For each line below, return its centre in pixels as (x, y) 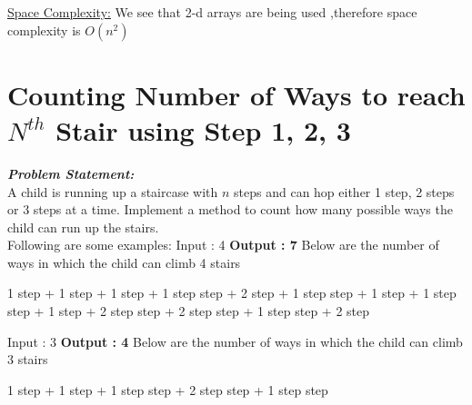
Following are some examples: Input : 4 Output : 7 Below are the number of (223, 245)
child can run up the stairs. (83, 227)
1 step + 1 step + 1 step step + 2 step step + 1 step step (168, 389)
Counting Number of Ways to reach (236, 94)
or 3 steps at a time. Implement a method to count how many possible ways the (230, 209)
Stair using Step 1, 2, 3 (203, 129)
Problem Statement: (71, 173)
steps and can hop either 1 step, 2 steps (344, 191)
